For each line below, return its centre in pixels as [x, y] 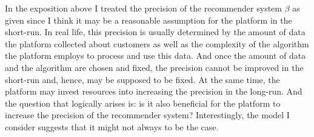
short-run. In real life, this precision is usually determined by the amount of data [155, 32]
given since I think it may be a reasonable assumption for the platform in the [149, 20]
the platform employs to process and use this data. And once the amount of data [155, 55]
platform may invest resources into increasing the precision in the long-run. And [154, 91]
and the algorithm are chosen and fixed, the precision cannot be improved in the [154, 67]
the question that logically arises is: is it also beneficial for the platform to [143, 103]
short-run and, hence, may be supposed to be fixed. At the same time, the [142, 79]
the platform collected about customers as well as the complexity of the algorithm [157, 43]
